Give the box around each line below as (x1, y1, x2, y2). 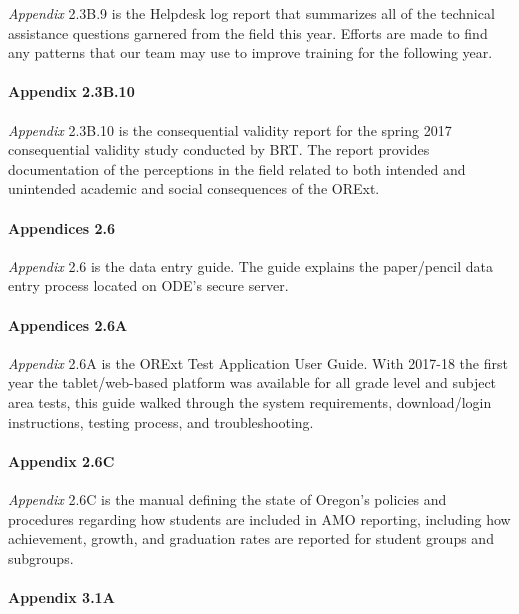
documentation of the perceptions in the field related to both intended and (8, 158, 466, 179)
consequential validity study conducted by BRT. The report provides (8, 139, 430, 160)
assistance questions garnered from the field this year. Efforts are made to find (8, 22, 488, 43)
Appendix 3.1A (8, 586, 115, 607)
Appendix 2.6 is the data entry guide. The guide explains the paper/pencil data (8, 255, 493, 276)
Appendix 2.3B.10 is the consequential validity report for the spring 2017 (8, 119, 452, 140)
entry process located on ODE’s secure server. (8, 275, 289, 296)
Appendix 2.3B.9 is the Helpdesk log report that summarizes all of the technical (8, 3, 495, 23)
